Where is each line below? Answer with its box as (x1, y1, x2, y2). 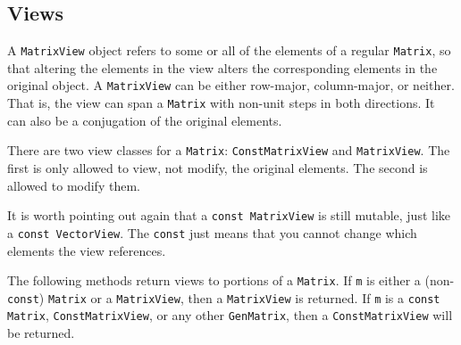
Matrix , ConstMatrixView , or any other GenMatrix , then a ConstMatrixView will (7, 306, 453, 324)
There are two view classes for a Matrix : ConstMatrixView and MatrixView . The (7, 141, 450, 160)
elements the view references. (7, 241, 166, 259)
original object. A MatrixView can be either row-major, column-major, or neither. (7, 76, 455, 94)
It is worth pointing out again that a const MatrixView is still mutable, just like (7, 206, 451, 225)
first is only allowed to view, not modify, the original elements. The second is (7, 159, 428, 177)
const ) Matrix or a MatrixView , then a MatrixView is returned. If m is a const (7, 288, 440, 307)
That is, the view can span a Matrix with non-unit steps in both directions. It (7, 94, 435, 112)
